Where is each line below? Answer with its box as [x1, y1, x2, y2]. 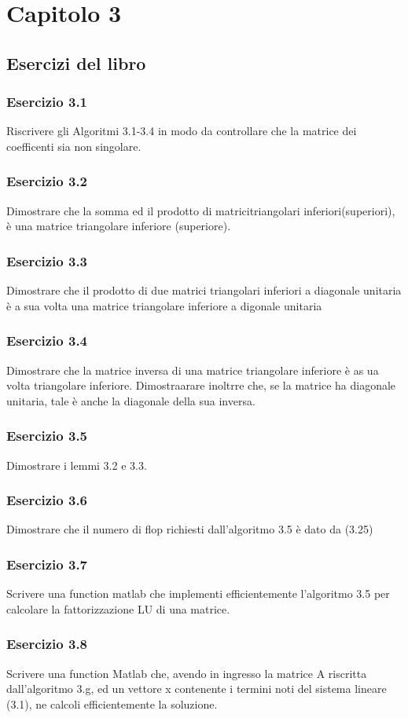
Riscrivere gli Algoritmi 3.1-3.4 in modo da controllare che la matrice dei [6, 123, 357, 139]
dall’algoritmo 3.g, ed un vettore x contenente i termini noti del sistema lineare [6, 680, 387, 697]
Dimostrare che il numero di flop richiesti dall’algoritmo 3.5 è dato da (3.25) [6, 521, 373, 537]
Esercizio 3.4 [6, 331, 88, 350]
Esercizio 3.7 [6, 554, 88, 573]
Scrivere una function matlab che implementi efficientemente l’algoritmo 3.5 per [6, 585, 390, 602]
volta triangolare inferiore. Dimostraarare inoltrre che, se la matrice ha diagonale [6, 377, 396, 394]
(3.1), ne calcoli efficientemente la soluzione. [6, 695, 218, 712]
